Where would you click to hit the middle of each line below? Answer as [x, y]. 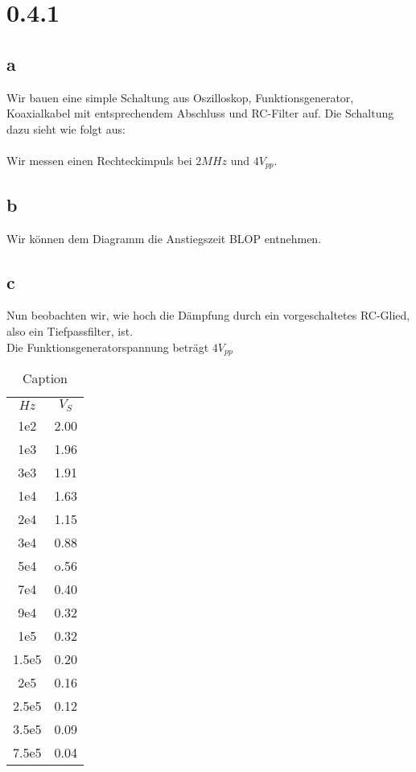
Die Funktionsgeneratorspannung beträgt [108, 347]
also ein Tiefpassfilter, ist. [70, 331]
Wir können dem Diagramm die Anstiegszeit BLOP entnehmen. [164, 238]
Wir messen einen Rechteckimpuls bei [99, 160]
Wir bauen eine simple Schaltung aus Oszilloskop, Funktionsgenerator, [180, 97]
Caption [45, 378]
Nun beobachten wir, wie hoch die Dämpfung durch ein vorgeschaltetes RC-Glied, [208, 315]
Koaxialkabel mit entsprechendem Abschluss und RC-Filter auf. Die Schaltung [200, 113]
